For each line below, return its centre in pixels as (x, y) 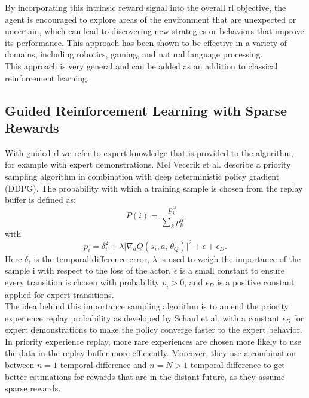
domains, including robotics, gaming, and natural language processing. (134, 54)
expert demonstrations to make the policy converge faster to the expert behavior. (154, 329)
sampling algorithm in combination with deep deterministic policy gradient (142, 176)
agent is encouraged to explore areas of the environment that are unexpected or (151, 19)
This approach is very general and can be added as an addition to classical (141, 66)
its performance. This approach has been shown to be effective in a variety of (146, 42)
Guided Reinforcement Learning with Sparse (146, 110)
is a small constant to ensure (232, 270)
